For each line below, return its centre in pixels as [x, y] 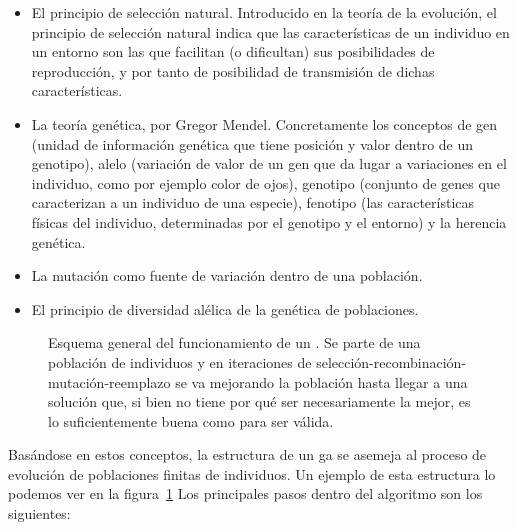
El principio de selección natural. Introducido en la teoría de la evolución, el [264, 12]
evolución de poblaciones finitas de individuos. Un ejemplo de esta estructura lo [252, 473]
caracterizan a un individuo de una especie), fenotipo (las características [253, 202]
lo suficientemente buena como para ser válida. [191, 420]
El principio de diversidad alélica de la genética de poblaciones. [225, 308]
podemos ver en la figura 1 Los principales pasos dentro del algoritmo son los [245, 493]
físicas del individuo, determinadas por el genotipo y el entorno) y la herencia [269, 221]
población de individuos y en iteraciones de [180, 361]
